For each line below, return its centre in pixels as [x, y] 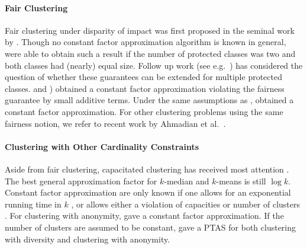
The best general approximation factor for [81, 181]
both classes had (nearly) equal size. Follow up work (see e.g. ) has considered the [154, 65]
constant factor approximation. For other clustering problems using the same [144, 111]
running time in [33, 204]
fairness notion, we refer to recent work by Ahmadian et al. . [115, 123]
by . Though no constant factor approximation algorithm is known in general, [146, 42]
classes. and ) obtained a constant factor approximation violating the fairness [145, 88]
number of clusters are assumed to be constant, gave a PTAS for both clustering [151, 227]
